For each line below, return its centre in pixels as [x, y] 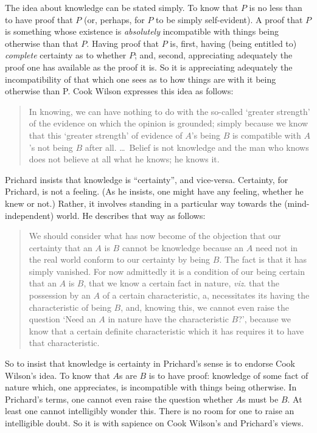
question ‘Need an [62, 319]
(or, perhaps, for [114, 19]
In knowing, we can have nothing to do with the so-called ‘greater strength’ [169, 111]
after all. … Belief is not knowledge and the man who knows [197, 147]
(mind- [297, 203]
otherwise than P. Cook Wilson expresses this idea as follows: [119, 91]
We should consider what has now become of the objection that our [155, 236]
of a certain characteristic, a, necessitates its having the [206, 295]
